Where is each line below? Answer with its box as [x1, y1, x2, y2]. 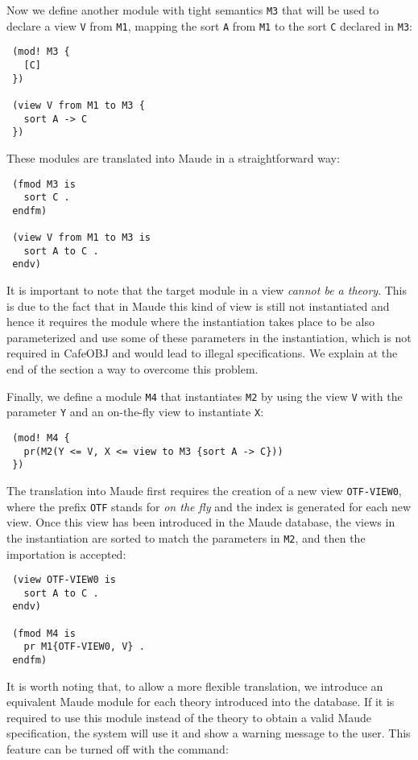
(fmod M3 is [12, 178, 76, 190]
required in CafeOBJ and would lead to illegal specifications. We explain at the [6, 345, 398, 361]
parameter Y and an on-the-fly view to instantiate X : [6, 403, 264, 420]
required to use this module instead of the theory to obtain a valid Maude [6, 708, 372, 725]
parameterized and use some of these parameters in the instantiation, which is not [6, 328, 412, 345]
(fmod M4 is [12, 627, 76, 639]
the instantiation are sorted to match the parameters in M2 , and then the [6, 529, 366, 546]
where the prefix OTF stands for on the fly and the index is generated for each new [6, 498, 412, 514]
